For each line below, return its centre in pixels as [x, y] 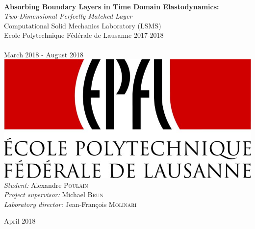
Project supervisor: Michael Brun [54, 194]
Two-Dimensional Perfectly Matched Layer [68, 16]
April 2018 [20, 220]
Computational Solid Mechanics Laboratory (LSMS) [83, 25]
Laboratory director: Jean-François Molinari [70, 204]
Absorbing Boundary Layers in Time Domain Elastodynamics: [112, 6]
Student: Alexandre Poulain [46, 185]
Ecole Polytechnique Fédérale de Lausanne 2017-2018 [84, 35]
